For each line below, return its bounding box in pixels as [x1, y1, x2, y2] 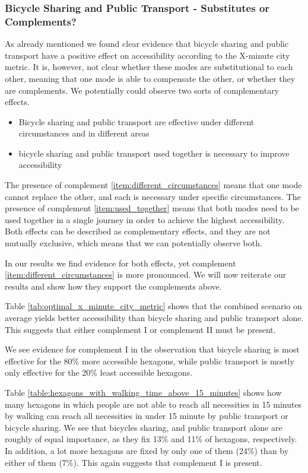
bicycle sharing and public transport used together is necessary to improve [18, 147, 290, 159]
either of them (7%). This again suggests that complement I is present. [5, 456, 262, 468]
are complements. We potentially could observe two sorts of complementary [5, 84, 280, 96]
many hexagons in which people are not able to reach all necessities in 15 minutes [5, 398, 302, 410]
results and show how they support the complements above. [5, 280, 222, 292]
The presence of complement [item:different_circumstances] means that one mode [5, 179, 302, 191]
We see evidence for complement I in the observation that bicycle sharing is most [5, 343, 300, 355]
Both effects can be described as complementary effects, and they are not [5, 225, 271, 237]
